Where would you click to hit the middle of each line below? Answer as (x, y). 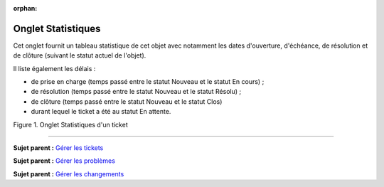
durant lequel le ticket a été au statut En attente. (101, 112)
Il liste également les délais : (54, 68)
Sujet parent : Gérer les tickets (58, 148)
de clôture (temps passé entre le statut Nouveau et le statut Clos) (127, 101)
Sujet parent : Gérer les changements (69, 173)
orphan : (25, 8)
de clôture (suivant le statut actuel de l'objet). (80, 55)
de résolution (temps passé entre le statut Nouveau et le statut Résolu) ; (136, 92)
